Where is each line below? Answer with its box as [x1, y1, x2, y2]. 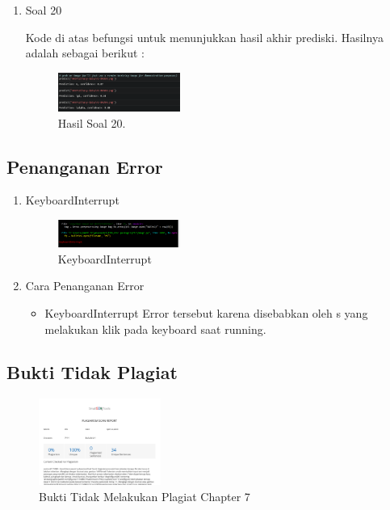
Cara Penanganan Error [25, 277, 145, 294]
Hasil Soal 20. [57, 114, 126, 131]
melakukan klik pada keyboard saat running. [44, 320, 266, 337]
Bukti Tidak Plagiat [6, 360, 178, 385]
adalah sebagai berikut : [25, 44, 145, 61]
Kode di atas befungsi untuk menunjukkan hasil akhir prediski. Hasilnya [25, 28, 384, 45]
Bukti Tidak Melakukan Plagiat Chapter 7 [39, 488, 250, 504]
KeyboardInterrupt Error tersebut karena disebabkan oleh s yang [44, 304, 368, 321]
